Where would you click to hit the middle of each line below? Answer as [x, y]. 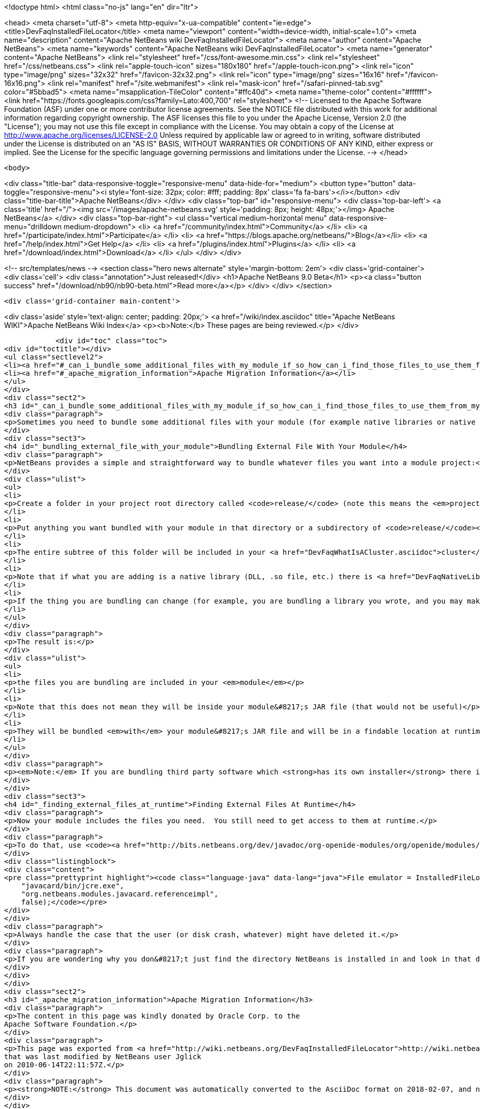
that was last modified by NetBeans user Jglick [103, 1057]
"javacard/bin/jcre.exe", [73, 886]
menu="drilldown [33, 227]
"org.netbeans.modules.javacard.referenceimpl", [120, 894]
